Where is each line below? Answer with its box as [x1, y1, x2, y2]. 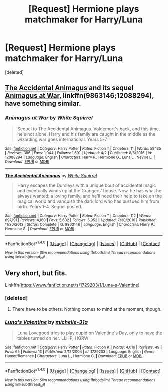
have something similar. [5, 99, 81, 108]
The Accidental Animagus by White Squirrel [5, 172, 97, 178]
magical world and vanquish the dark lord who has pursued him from [17, 198, 160, 204]
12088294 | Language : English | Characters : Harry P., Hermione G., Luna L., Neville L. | [5, 155, 155, 160]
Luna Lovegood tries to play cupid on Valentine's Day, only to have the [17, 330, 162, 336]
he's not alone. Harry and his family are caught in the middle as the [17, 131, 156, 137]
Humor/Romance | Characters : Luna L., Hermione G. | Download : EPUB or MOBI [5, 354, 143, 359]
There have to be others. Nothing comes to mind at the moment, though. [12, 306, 162, 312]
